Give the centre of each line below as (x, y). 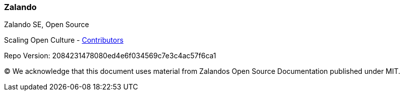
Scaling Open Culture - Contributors (64, 40)
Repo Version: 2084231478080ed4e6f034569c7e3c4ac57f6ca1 (110, 56)
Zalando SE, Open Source (47, 25)
